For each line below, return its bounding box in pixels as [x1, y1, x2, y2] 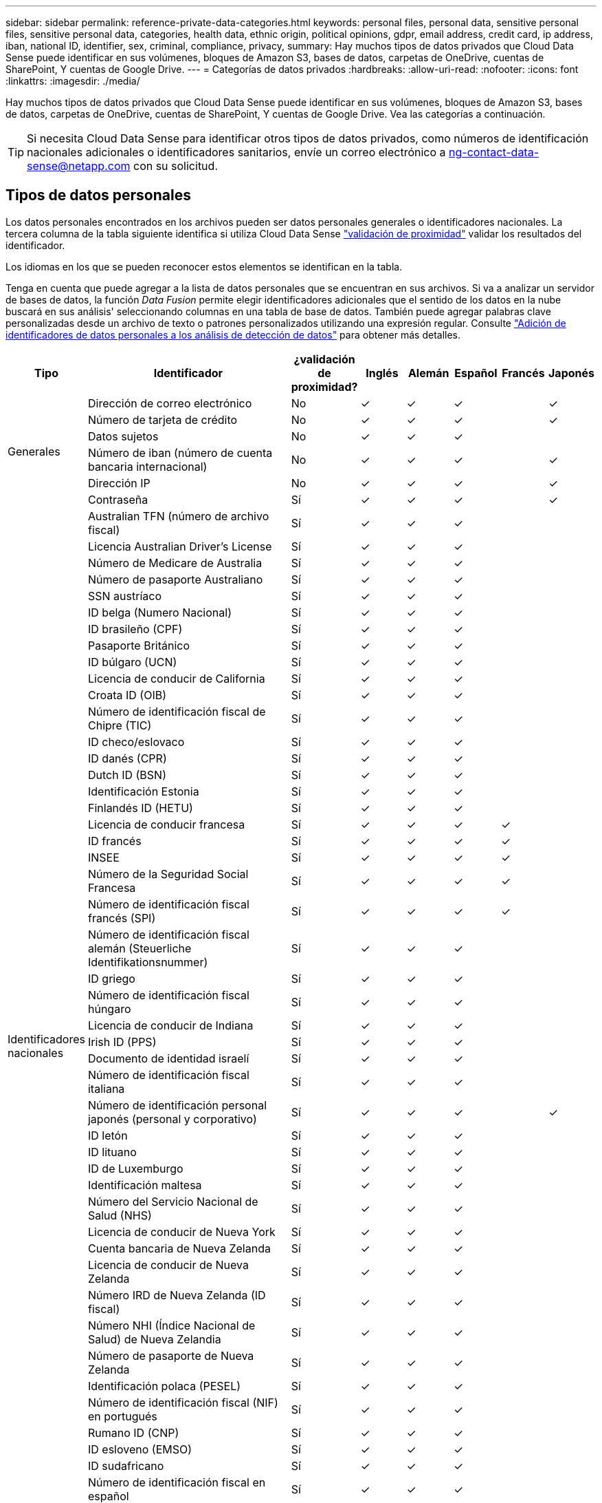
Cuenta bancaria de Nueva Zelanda [87, 1241, 271, 1255]
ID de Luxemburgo [87, 1161, 183, 1175]
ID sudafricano [87, 1458, 164, 1473]
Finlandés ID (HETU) [87, 800, 193, 815]
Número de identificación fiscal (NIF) [87, 1395, 278, 1409]
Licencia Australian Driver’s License [87, 539, 272, 553]
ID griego [87, 971, 135, 985]
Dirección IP [87, 476, 150, 490]
